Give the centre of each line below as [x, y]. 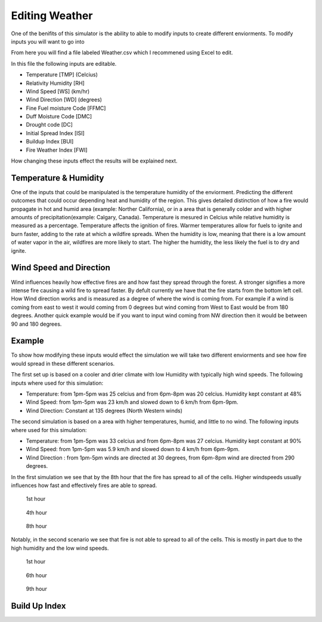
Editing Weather [52, 16]
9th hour [36, 589]
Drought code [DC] [49, 125]
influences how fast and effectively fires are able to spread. [84, 485]
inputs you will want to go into [48, 41]
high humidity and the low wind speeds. [60, 548]
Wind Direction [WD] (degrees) [64, 100]
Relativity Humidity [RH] [55, 83]
